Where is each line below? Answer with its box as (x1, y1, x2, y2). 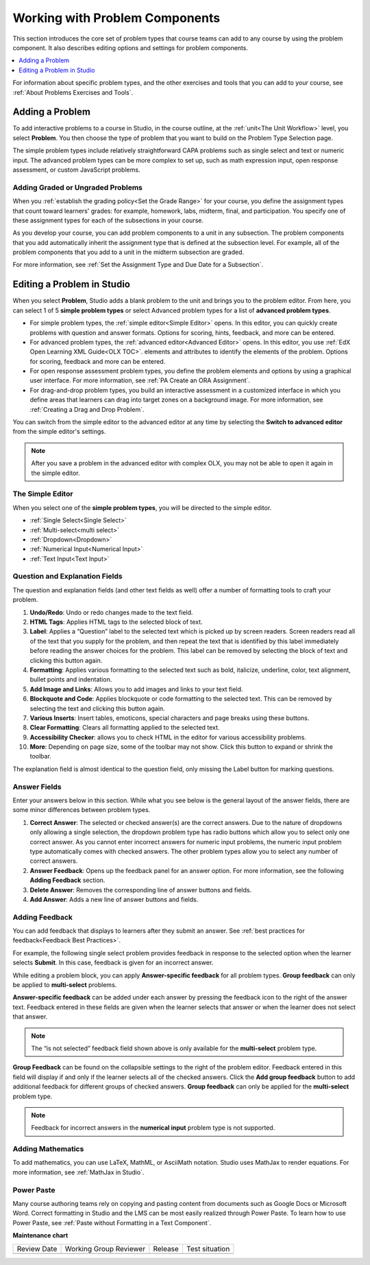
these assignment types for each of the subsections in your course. (12, 216, 203, 224)
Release (153, 1244, 180, 1253)
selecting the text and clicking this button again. (29, 704, 165, 712)
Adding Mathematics (12, 1144, 84, 1154)
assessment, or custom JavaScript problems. (12, 165, 140, 174)
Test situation (186, 1244, 230, 1253)
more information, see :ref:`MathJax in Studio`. (12, 1168, 145, 1176)
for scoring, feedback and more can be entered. (29, 357, 166, 365)
